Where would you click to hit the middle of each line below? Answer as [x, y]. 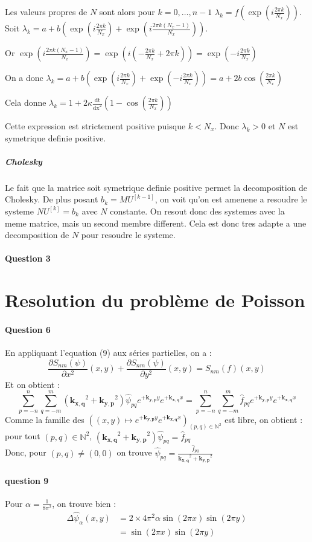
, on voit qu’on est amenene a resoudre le [231, 199]
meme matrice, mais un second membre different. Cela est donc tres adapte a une [156, 223]
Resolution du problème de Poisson [155, 300]
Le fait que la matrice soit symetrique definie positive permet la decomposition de [156, 187]
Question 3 [28, 258]
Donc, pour [26, 452]
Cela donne [26, 102]
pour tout [23, 436]
